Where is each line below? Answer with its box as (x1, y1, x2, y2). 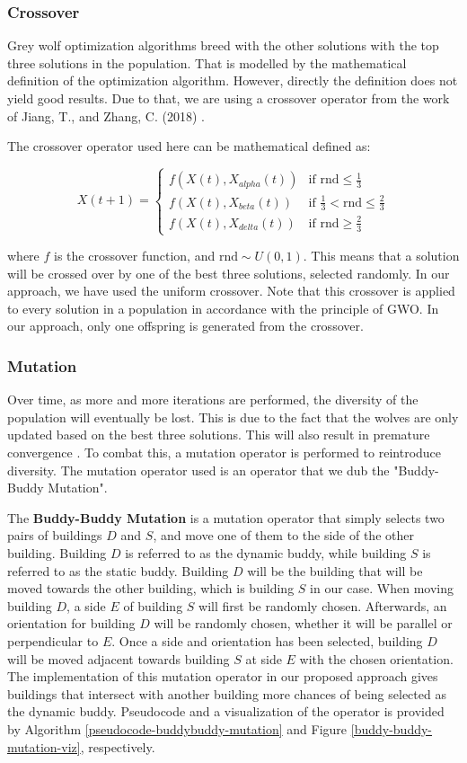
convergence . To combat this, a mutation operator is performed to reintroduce (7, 443, 442, 462)
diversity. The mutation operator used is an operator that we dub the (7, 460, 390, 479)
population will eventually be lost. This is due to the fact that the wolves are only (7, 407, 459, 426)
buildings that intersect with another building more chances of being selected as (7, 684, 446, 703)
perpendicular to (7, 631, 99, 650)
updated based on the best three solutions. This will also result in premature (7, 425, 430, 444)
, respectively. (80, 737, 155, 756)
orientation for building (7, 614, 136, 633)
